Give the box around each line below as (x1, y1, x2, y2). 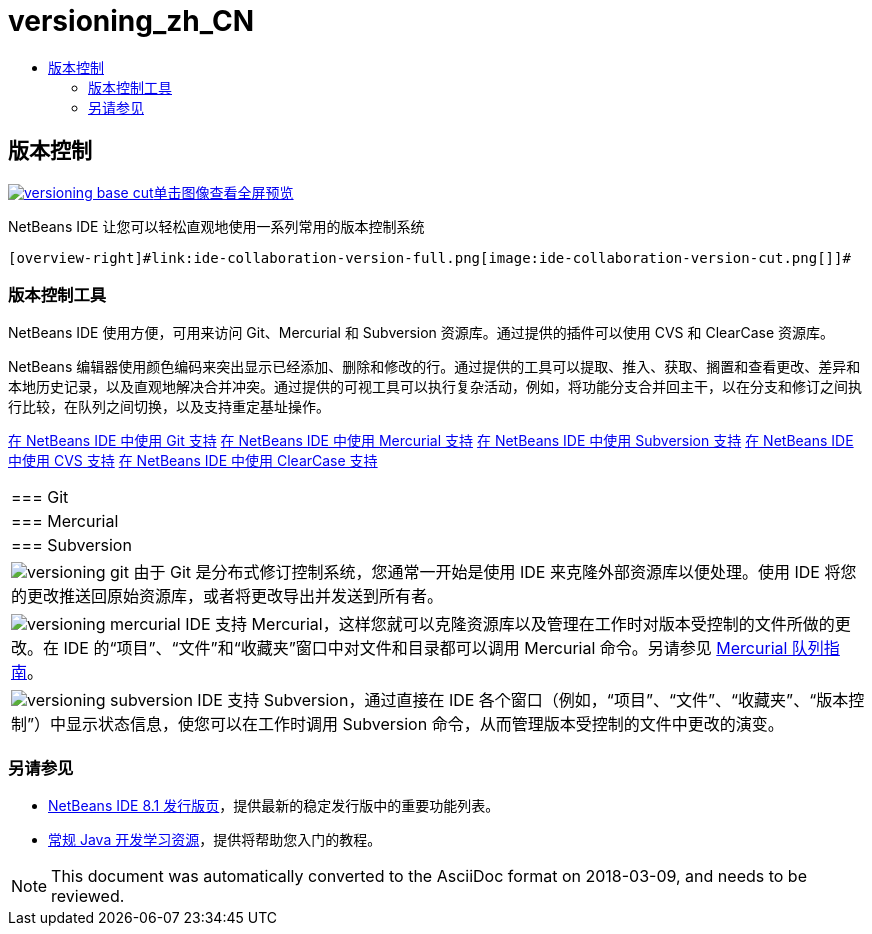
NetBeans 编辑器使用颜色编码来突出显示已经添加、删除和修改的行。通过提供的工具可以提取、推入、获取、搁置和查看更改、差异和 (8, 358, 861, 376)
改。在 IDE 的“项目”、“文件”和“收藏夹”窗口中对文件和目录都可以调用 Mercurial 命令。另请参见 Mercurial (11, 638, 788, 659)
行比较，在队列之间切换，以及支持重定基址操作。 (8, 398, 330, 416)
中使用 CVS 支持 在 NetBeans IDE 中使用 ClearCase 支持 (8, 452, 378, 470)
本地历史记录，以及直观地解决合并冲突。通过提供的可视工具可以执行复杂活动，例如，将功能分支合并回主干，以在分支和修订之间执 (8, 378, 862, 396)
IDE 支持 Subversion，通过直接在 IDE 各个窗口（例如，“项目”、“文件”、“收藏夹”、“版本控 (197, 690, 865, 711)
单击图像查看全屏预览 (153, 183, 294, 201)
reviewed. (51, 886, 125, 907)
